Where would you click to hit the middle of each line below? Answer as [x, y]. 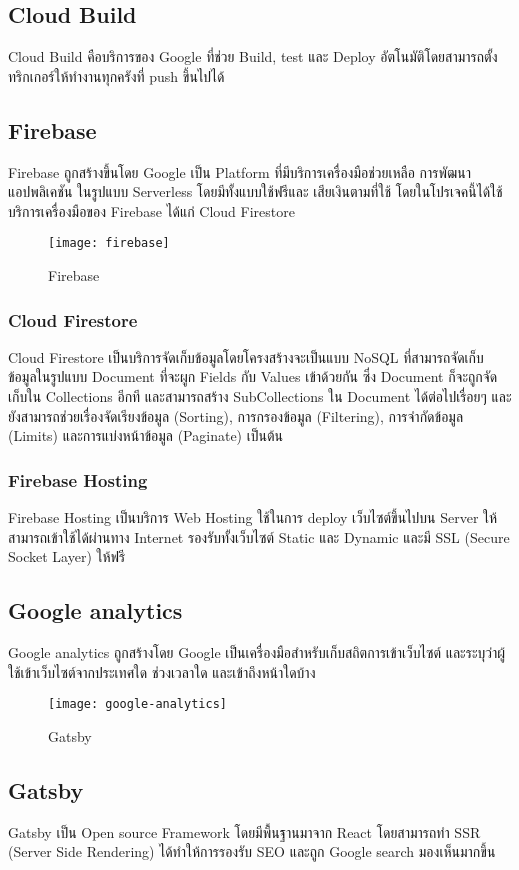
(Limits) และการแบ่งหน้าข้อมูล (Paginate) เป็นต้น [145, 435]
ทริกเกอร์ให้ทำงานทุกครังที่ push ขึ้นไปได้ [116, 75]
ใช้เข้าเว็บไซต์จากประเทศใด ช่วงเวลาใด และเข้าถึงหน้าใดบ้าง [162, 671]
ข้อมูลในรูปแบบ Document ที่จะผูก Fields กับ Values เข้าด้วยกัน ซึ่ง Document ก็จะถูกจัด [253, 376]
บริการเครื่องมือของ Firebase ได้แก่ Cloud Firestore [151, 210]
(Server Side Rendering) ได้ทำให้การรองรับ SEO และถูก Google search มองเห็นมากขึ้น [252, 851]
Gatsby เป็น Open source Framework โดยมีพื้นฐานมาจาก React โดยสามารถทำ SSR [244, 831]
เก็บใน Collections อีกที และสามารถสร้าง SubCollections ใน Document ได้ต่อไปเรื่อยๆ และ [260, 396]
